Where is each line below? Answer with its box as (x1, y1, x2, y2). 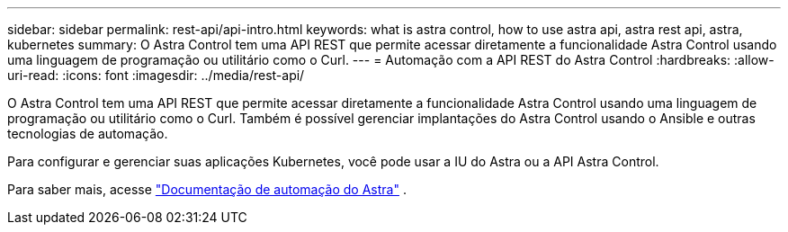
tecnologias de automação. (7, 126, 168, 141)
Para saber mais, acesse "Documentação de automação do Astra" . (7, 182, 407, 197)
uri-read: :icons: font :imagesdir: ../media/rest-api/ (7, 67, 305, 83)
